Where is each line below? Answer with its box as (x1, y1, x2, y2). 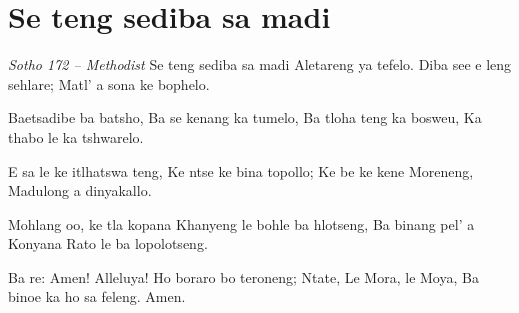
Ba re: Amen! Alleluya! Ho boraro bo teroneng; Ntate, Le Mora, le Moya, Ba (8, 266, 479, 287)
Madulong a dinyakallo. (8, 180, 152, 201)
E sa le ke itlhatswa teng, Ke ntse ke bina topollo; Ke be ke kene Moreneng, (8, 160, 474, 181)
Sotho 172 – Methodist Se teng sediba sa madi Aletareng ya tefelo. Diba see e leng (8, 54, 512, 75)
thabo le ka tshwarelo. (8, 126, 144, 147)
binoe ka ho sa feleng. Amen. (8, 286, 186, 307)
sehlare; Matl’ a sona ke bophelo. (8, 73, 210, 94)
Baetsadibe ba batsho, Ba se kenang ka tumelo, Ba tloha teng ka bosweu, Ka (8, 107, 482, 128)
